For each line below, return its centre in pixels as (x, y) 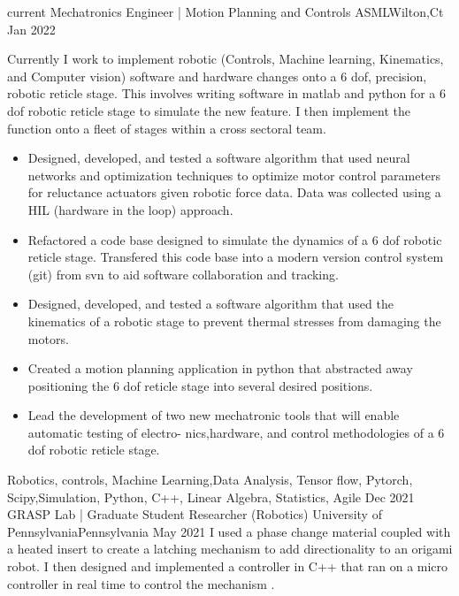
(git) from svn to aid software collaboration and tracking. (183, 274)
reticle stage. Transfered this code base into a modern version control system (236, 257)
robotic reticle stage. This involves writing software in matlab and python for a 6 (226, 93)
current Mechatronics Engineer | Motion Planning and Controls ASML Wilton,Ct (226, 11)
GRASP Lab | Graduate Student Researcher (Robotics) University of (195, 514)
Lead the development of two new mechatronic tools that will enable (214, 415)
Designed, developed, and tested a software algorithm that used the (210, 304)
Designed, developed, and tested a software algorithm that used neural (219, 158)
